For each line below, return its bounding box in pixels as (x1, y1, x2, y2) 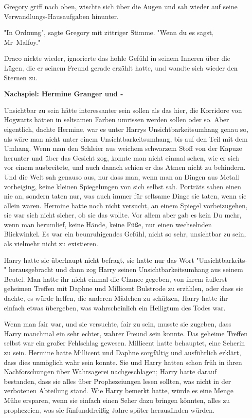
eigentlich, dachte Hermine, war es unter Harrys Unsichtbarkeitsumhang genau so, (4, 124, 249, 134)
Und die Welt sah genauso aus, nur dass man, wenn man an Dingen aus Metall (4, 171, 239, 182)
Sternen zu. (4, 72, 38, 82)
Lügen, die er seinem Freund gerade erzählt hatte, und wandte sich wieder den (4, 62, 238, 73)
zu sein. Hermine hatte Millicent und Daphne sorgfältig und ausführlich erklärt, (4, 347, 241, 357)
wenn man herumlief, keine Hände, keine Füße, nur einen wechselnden (4, 219, 212, 229)
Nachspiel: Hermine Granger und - (4, 89, 123, 99)
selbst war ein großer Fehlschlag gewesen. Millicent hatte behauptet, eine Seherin (4, 338, 245, 348)
